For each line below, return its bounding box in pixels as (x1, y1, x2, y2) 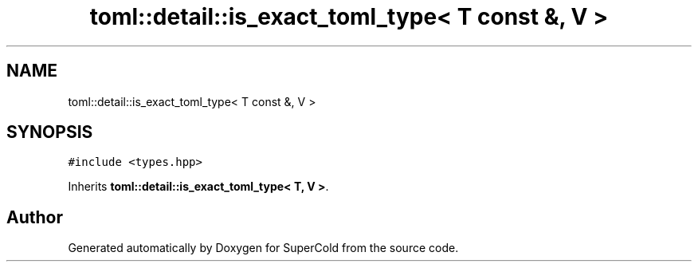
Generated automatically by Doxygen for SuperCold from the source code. (68, 241, 459, 255)
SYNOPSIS (6, 122, 93, 143)
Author (6, 207, 63, 227)
